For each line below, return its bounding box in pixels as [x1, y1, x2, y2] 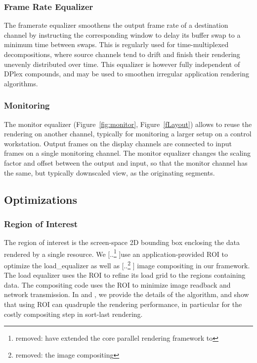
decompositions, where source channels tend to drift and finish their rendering [4, 49, 240, 59]
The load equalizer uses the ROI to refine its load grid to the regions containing [4, 270, 246, 280]
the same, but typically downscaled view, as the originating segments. [4, 167, 215, 178]
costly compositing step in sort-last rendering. [4, 308, 143, 319]
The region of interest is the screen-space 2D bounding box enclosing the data [4, 237, 240, 247]
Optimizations [4, 191, 78, 207]
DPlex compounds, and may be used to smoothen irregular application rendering [4, 68, 249, 79]
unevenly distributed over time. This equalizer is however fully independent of [4, 59, 240, 69]
